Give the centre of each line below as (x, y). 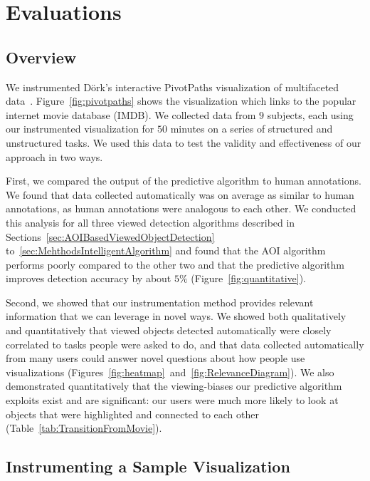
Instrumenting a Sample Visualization (148, 466)
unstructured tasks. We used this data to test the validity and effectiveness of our (184, 142)
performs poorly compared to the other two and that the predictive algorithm (175, 264)
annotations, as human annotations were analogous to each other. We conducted (181, 208)
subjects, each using (310, 114)
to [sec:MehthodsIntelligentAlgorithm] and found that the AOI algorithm (166, 250)
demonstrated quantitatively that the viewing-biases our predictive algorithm (174, 386)
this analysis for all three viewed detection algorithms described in (150, 222)
